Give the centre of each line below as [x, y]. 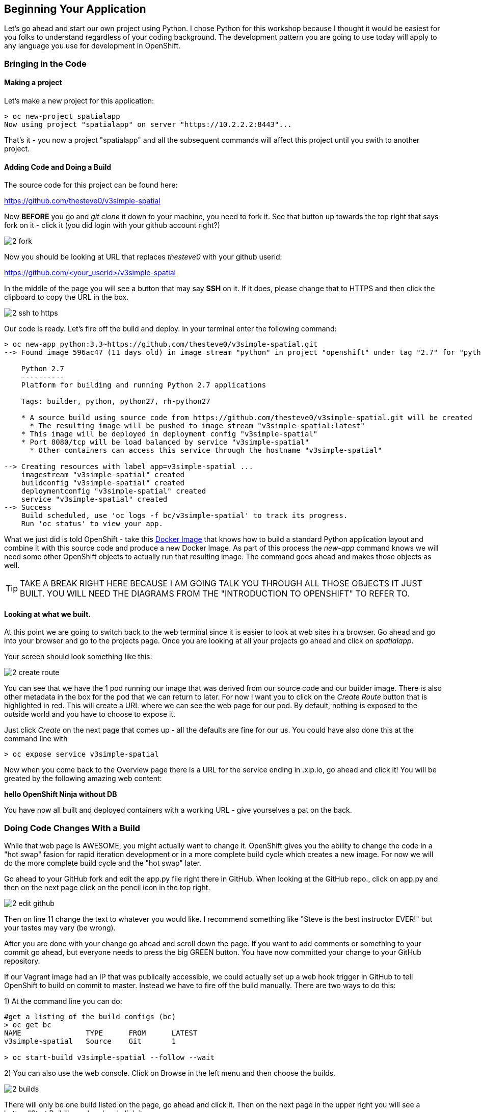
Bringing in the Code [45, 63]
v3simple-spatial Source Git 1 [90, 1041]
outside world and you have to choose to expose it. [90, 714]
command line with [36, 739]
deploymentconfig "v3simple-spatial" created [114, 491]
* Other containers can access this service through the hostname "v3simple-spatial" [206, 450]
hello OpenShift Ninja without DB [61, 794]
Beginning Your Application [75, 9]
